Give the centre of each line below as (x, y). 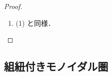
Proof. (13, 6)
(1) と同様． (35, 23)
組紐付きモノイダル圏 (56, 66)
